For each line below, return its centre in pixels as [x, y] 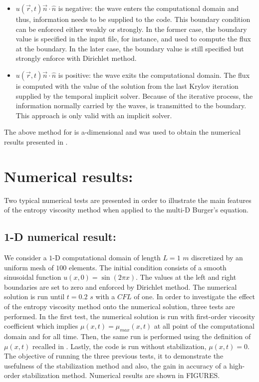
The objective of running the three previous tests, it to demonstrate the [114, 356]
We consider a [25, 258]
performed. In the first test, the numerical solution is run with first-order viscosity [129, 316]
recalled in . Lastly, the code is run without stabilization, [119, 346]
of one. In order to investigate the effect [194, 296]
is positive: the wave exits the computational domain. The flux [154, 75]
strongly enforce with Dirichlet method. [76, 58]
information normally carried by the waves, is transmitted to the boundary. [131, 105]
